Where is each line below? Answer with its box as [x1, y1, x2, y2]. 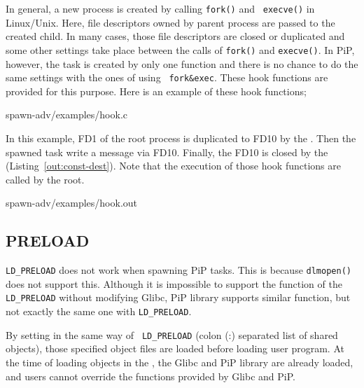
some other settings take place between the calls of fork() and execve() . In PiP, [6, 42, 355, 57]
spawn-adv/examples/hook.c [6, 107, 127, 122]
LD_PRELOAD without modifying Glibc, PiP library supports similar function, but [6, 290, 351, 305]
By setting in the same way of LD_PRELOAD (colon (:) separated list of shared [6, 327, 338, 342]
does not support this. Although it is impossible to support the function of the [6, 276, 342, 291]
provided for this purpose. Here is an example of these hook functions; [6, 83, 307, 98]
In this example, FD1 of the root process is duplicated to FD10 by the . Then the [6, 130, 356, 145]
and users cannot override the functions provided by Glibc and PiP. [6, 368, 295, 383]
